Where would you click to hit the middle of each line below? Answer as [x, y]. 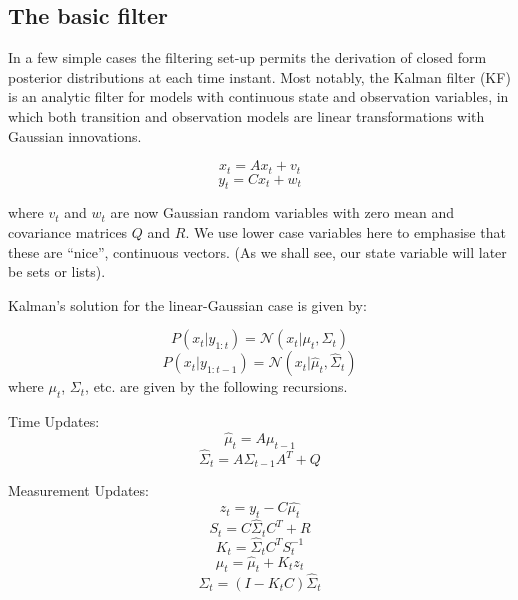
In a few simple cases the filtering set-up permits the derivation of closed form [247, 57]
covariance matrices [68, 232]
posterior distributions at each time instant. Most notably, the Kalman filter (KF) [259, 76]
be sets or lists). [57, 271]
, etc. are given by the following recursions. [216, 386]
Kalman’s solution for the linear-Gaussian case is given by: [187, 304]
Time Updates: [54, 421]
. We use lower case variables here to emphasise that [345, 232]
